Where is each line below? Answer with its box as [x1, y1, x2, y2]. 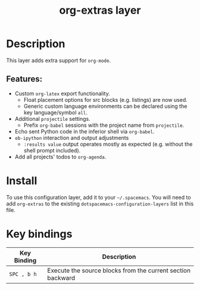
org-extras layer [59, 4, 141, 17]
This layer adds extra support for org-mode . [6, 57, 111, 64]
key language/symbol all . [23, 108, 88, 116]
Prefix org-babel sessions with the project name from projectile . [23, 121, 185, 129]
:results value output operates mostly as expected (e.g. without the [23, 141, 193, 148]
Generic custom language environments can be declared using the [23, 102, 187, 110]
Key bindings [6, 227, 73, 241]
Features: [6, 74, 43, 84]
